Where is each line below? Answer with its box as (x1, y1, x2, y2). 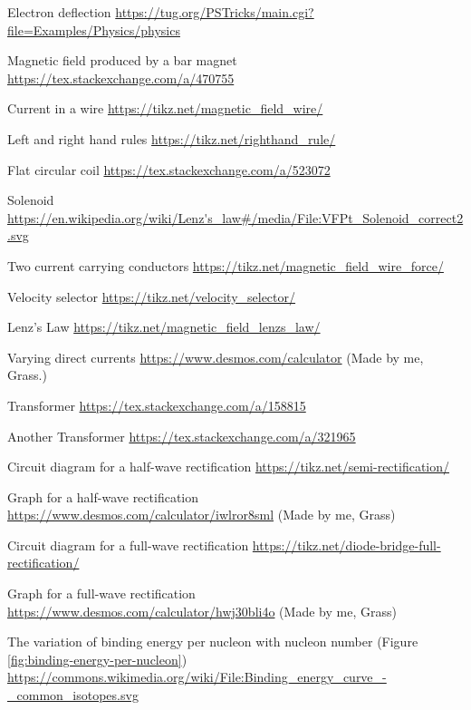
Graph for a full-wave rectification (7, 584, 196, 603)
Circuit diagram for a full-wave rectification (7, 535, 249, 554)
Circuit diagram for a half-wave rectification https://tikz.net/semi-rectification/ (7, 457, 450, 476)
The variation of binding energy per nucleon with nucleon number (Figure (7, 632, 418, 651)
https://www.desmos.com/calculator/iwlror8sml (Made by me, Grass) (7, 505, 396, 524)
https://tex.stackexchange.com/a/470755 (7, 68, 235, 87)
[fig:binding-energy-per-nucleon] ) (7, 649, 187, 668)
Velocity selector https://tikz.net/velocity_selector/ (7, 287, 296, 306)
